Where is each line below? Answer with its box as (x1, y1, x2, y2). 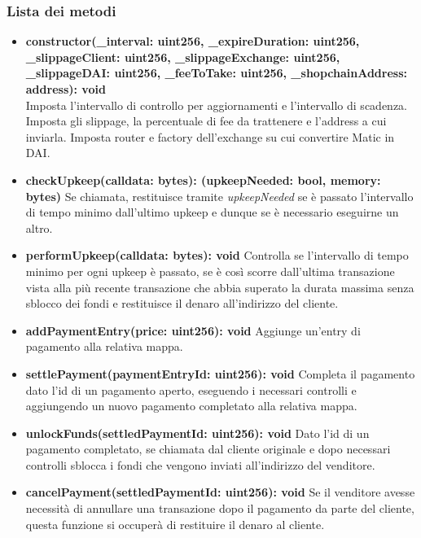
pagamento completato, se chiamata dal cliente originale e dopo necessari (25, 440, 391, 457)
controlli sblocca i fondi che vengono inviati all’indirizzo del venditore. (25, 456, 375, 473)
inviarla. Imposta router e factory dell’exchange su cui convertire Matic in (25, 128, 395, 145)
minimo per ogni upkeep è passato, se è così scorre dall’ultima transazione (25, 262, 395, 279)
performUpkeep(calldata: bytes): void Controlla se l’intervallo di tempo (25, 247, 409, 264)
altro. (25, 219, 53, 236)
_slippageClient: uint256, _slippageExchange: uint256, (25, 48, 340, 65)
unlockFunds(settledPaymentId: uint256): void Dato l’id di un (25, 424, 370, 441)
